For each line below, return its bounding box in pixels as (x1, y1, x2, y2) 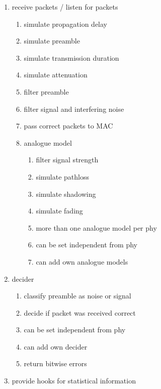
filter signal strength (36, 154, 99, 165)
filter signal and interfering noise (24, 103, 124, 114)
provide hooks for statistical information (12, 375, 136, 386)
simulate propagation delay (24, 18, 108, 29)
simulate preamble (24, 35, 80, 46)
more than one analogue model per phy (36, 222, 157, 233)
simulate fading (36, 205, 83, 216)
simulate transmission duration (24, 52, 119, 63)
